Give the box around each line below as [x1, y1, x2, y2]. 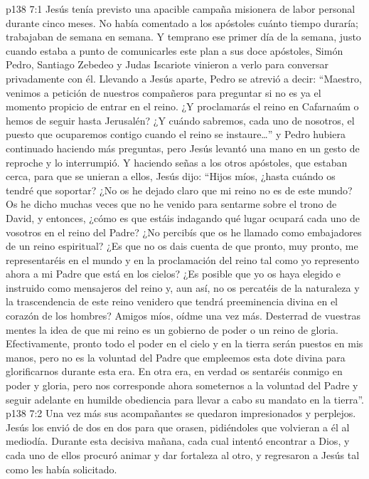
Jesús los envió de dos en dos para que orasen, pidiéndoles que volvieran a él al [6, 419, 350, 434]
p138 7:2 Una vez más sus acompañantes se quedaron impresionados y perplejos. [6, 406, 356, 421]
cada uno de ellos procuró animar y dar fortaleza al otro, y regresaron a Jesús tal [6, 448, 360, 462]
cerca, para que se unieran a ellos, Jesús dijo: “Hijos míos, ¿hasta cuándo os [6, 169, 336, 184]
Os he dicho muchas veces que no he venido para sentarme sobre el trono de [6, 196, 337, 211]
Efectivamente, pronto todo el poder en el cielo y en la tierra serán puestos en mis [6, 336, 363, 351]
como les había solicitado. [6, 461, 117, 476]
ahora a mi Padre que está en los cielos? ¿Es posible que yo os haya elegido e [6, 266, 341, 281]
